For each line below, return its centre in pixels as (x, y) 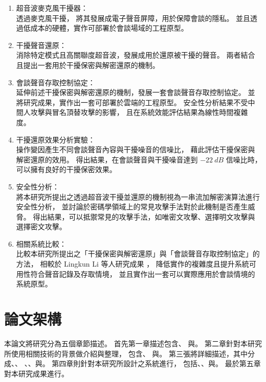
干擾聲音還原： (41, 45)
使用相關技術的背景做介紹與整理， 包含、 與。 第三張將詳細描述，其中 (129, 353)
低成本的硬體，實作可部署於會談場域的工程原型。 (106, 28)
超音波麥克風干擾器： (52, 8)
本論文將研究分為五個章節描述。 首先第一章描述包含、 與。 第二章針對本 (126, 343)
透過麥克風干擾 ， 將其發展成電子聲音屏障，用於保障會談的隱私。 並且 (133, 18)
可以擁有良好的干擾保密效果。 (66, 169)
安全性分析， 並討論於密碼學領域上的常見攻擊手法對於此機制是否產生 (132, 207)
